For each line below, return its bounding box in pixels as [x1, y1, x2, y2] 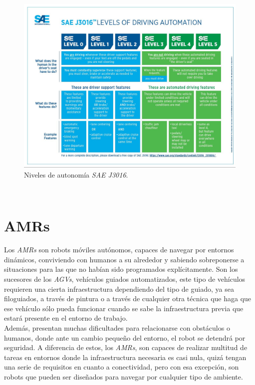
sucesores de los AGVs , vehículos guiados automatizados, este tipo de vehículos [4, 274, 246, 284]
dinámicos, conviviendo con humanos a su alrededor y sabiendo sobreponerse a [4, 254, 245, 264]
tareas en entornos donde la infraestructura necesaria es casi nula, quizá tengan [4, 352, 247, 362]
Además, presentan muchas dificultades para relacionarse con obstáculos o [4, 323, 230, 333]
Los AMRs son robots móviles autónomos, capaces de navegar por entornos [4, 244, 234, 255]
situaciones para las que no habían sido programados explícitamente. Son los [4, 264, 238, 274]
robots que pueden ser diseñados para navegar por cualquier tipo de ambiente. [4, 371, 243, 382]
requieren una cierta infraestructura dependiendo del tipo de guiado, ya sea [4, 283, 234, 294]
